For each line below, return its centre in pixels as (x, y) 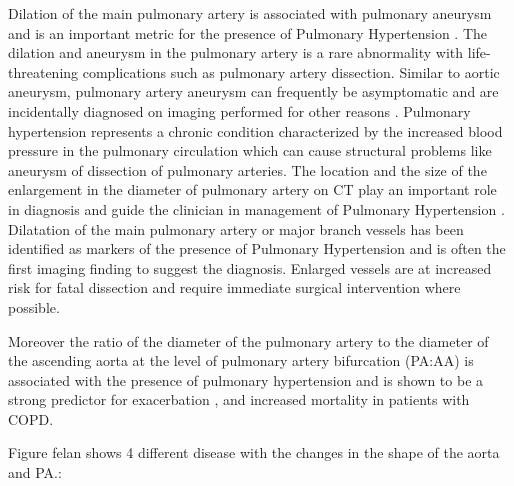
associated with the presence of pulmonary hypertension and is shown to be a (246, 379)
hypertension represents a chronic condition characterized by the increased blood (255, 130)
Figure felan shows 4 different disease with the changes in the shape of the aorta (254, 452)
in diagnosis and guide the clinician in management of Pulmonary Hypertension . (256, 208)
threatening (43, 71)
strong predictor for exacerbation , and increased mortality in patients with (239, 399)
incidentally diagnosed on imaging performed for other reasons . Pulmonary (239, 110)
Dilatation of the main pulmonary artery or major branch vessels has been (236, 228)
